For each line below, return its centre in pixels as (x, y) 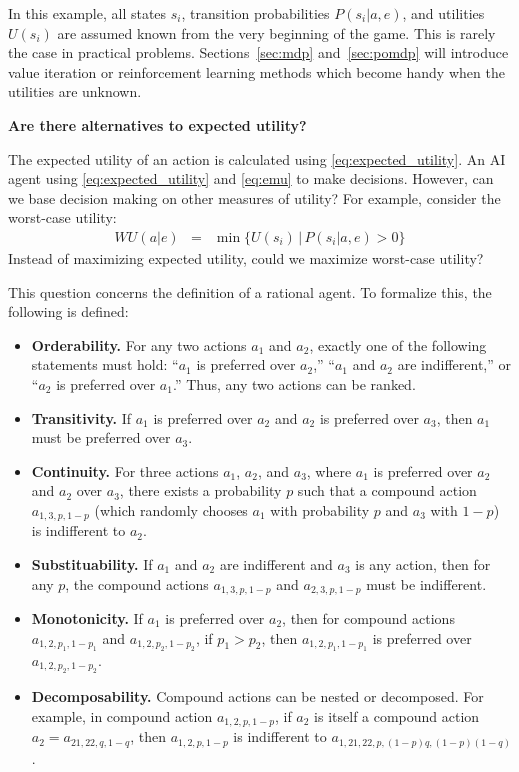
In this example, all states (87, 13)
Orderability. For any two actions (139, 344)
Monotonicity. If (87, 618)
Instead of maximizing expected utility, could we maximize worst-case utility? (246, 257)
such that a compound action (387, 490)
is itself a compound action (397, 716)
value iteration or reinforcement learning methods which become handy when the (256, 71)
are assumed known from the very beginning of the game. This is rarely (276, 32)
